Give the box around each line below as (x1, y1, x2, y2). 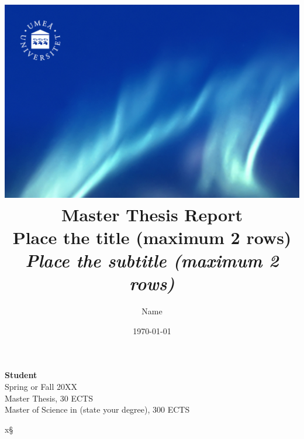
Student (5, 369, 37, 381)
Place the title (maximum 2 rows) (12, 225, 292, 249)
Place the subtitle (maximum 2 (25, 248, 279, 272)
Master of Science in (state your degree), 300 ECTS (5, 403, 190, 416)
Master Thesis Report (61, 202, 243, 226)
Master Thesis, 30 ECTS (5, 392, 93, 404)
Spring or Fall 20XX (5, 380, 77, 392)
